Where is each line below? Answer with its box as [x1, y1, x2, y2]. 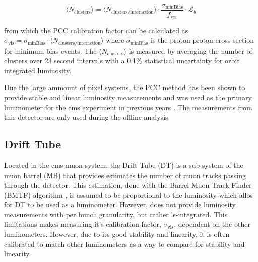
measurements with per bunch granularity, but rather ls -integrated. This [4, 209, 228, 219]
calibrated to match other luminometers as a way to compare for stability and [4, 238, 245, 249]
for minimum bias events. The [4, 45, 97, 56]
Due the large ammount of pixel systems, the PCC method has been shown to [4, 82, 245, 93]
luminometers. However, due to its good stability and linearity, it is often [4, 229, 230, 239]
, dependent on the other [174, 219, 250, 229]
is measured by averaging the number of [128, 45, 252, 56]
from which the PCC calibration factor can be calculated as [4, 25, 188, 35]
